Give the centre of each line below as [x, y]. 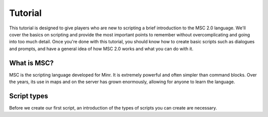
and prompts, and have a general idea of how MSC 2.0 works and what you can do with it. [101, 49]
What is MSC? [32, 63]
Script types [29, 96]
